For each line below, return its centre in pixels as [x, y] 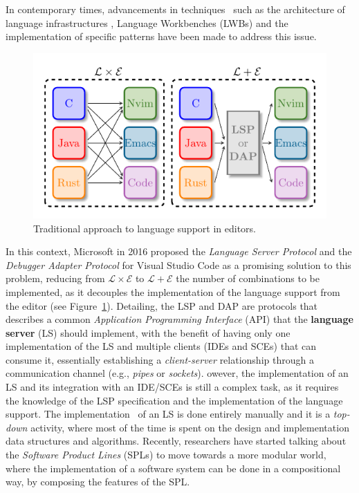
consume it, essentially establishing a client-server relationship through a [160, 359]
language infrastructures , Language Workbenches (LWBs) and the [147, 22]
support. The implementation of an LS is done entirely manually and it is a [168, 414]
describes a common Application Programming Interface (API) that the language [179, 319]
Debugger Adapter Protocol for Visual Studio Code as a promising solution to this [178, 264]
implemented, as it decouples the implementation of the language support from [173, 291]
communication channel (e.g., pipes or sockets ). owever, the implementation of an [177, 373]
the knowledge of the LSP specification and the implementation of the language [174, 400]
